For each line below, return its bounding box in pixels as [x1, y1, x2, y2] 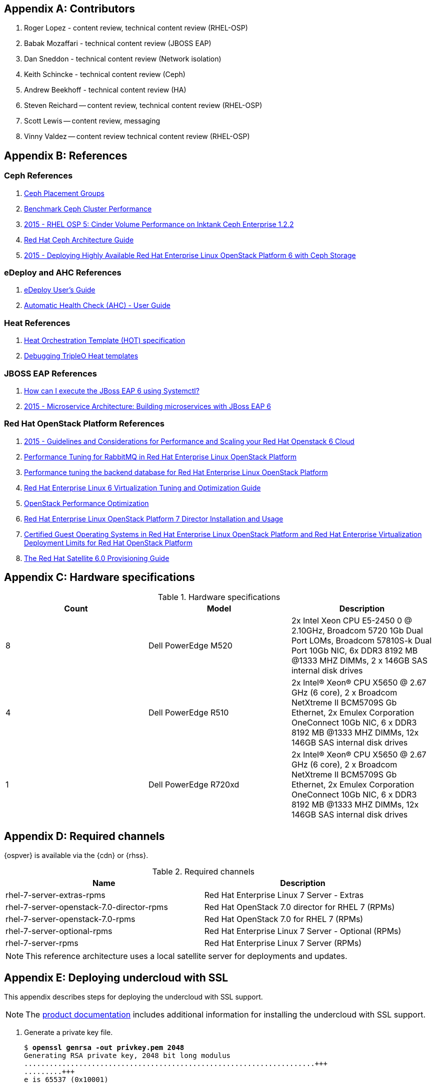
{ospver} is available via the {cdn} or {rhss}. [4, 851, 148, 860]
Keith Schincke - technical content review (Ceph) [24, 70, 185, 79]
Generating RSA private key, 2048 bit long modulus [24, 1051, 231, 1060]
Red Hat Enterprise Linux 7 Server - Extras [204, 890, 364, 900]
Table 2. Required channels [152, 866, 254, 877]
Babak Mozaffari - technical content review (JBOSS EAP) [24, 39, 211, 48]
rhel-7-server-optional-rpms [5, 926, 112, 936]
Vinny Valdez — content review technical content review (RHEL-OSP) [24, 132, 250, 141]
